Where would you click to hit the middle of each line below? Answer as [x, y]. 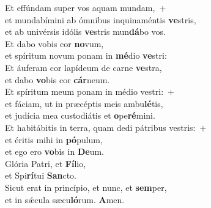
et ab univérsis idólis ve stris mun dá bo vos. [85, 32]
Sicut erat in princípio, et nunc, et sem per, [86, 187]
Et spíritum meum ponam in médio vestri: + [90, 91]
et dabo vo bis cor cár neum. [57, 79]
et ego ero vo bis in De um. [54, 151]
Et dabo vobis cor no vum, [54, 43]
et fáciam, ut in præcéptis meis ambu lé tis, [84, 103]
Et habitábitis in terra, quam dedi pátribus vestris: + [106, 127]
